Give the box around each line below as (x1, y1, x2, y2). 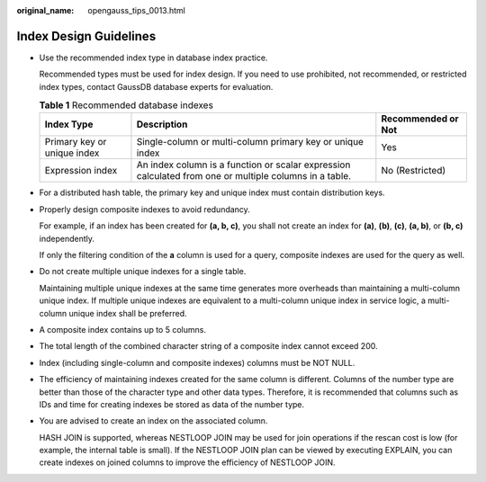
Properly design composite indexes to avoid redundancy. (39, 203, 251, 215)
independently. (39, 233, 94, 244)
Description (136, 118, 188, 130)
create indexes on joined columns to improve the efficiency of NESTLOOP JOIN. (39, 457, 337, 468)
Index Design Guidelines (16, 28, 157, 44)
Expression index (44, 165, 118, 177)
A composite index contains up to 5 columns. (39, 324, 207, 335)
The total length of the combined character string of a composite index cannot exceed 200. (39, 341, 378, 352)
